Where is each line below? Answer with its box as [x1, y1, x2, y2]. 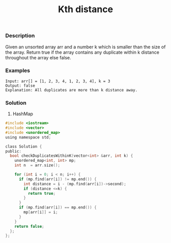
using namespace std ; [5, 134, 51, 140]
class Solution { [5, 144, 42, 149]
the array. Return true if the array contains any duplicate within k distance [5, 49, 159, 55]
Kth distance [58, 4, 113, 15]
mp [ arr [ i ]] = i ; [23, 210, 58, 215]
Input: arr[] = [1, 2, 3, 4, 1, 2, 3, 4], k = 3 [5, 79, 110, 84]
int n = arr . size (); [14, 163, 60, 168]
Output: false [5, 83, 36, 88]
